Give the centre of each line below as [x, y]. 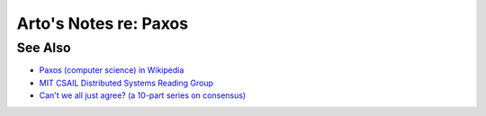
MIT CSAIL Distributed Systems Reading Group [126, 83]
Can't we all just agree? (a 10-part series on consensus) [143, 95]
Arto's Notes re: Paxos [103, 23]
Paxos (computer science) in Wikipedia [112, 70]
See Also [44, 48]
